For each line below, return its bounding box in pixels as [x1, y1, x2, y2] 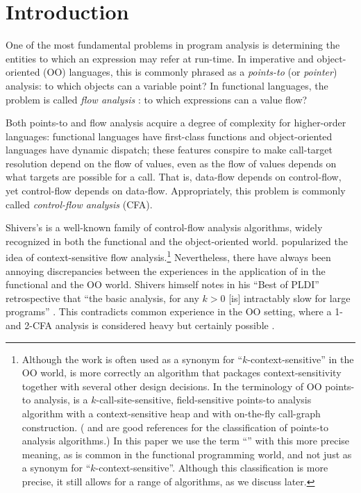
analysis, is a [33, 392, 88, 407]
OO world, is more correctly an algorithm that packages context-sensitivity [22, 365, 342, 380]
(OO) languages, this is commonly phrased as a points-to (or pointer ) [43, 65, 337, 79]
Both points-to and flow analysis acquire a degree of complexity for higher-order [6, 115, 346, 130]
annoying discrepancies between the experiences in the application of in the [6, 263, 326, 278]
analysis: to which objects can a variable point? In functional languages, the [6, 78, 328, 92]
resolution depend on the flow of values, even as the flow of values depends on [6, 156, 337, 170]
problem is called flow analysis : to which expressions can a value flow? [6, 92, 308, 106]
